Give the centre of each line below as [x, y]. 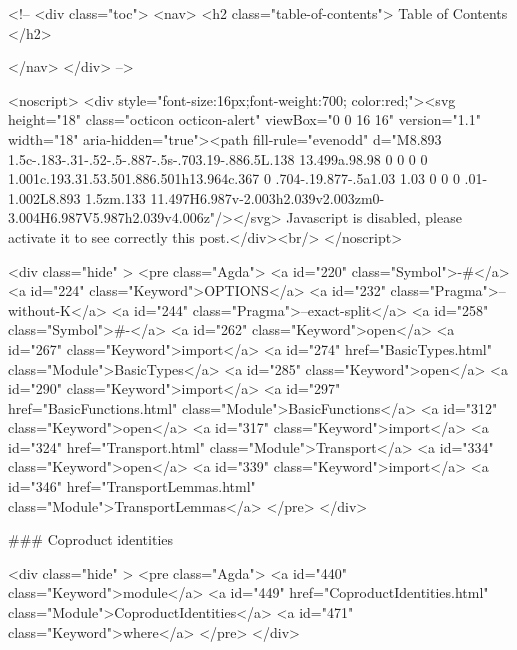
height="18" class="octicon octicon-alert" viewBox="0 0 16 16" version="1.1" [244, 119]
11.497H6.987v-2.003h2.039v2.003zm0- [267, 197]
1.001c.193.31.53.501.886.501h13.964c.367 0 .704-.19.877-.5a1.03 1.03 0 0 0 [234, 178]
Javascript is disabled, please [374, 217]
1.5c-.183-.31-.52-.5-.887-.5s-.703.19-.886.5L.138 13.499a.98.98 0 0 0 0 [218, 158]
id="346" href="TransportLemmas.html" [132, 486]
